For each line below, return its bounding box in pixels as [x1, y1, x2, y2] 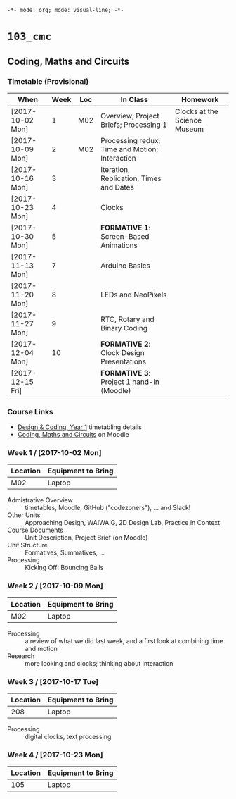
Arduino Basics [100, 261, 151, 271]
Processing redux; [100, 135, 161, 145]
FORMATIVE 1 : [100, 223, 151, 233]
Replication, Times [100, 173, 162, 183]
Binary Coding [100, 323, 148, 333]
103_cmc [7, 30, 52, 44]
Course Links [7, 407, 54, 416]
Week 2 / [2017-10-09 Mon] [7, 581, 104, 591]
